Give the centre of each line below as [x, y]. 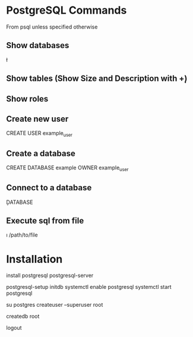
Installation [34, 259]
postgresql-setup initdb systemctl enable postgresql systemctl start [89, 287]
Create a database [41, 153]
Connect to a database [49, 188]
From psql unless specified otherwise [52, 27]
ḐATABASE [20, 202]
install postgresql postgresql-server [50, 275]
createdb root [23, 316]
